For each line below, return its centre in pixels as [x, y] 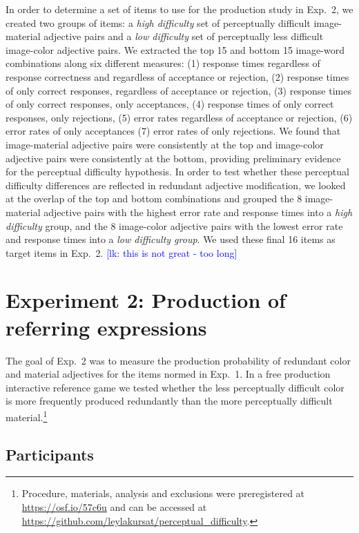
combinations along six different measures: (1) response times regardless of [163, 63]
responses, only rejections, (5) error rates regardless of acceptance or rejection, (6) [179, 117]
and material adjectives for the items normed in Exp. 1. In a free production [168, 374]
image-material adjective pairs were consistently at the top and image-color [165, 144]
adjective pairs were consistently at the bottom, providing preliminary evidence [173, 158]
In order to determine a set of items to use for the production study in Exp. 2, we [179, 9]
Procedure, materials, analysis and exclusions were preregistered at [163, 493]
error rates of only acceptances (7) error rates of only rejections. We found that [173, 131]
